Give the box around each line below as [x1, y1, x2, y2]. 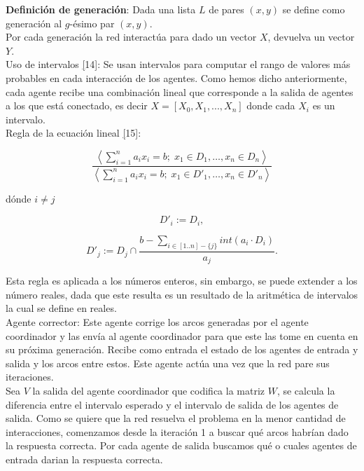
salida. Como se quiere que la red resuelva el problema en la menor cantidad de [6, 411, 346, 425]
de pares [209, 2, 244, 16]
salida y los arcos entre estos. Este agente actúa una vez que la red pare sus [6, 355, 330, 370]
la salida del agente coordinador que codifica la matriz [32, 383, 265, 397]
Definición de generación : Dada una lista [6, 2, 196, 16]
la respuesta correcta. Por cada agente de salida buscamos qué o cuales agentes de [6, 438, 357, 453]
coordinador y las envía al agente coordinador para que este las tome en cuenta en [6, 328, 358, 343]
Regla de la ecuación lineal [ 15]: [6, 125, 141, 140]
